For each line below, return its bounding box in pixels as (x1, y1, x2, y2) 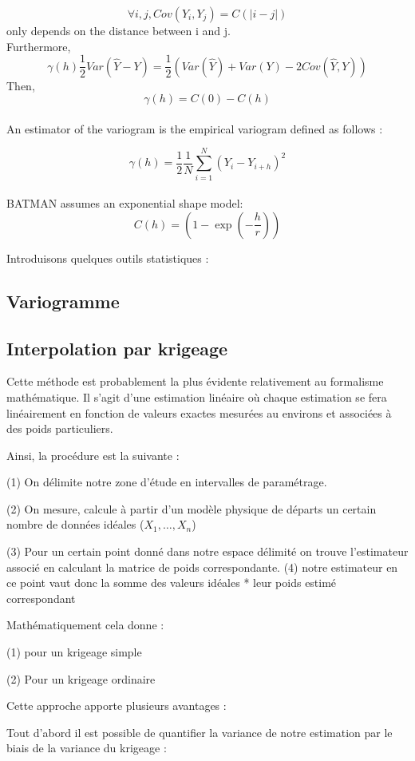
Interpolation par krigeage (6, 335, 228, 360)
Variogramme (6, 288, 120, 313)
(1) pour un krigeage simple (6, 644, 142, 660)
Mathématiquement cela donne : (6, 616, 164, 633)
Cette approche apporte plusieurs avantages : (6, 697, 227, 714)
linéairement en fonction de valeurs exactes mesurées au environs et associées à (6, 404, 392, 421)
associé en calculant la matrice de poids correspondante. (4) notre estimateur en (6, 558, 398, 575)
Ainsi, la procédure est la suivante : (6, 446, 180, 463)
